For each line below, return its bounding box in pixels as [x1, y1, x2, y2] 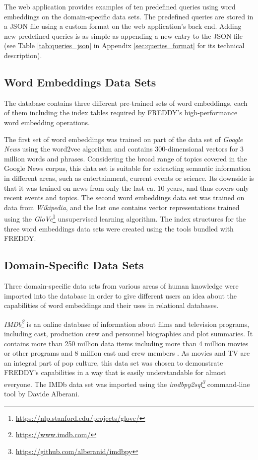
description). [4, 50, 42, 60]
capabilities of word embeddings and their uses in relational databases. [4, 300, 219, 310]
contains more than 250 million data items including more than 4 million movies [4, 338, 249, 348]
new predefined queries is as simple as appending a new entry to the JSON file [4, 30, 243, 41]
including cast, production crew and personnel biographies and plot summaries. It [4, 328, 253, 338]
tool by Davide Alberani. [4, 388, 79, 399]
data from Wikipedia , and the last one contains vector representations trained [4, 202, 240, 212]
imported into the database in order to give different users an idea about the [4, 290, 237, 301]
